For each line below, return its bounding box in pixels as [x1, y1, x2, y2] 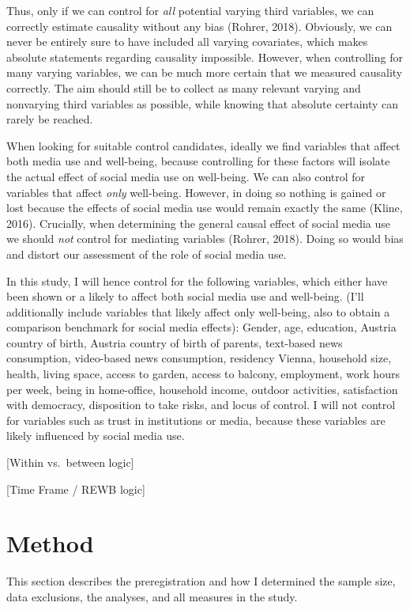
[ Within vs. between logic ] [6, 454, 134, 471]
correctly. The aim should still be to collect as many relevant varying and [6, 79, 361, 96]
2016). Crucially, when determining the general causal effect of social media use [6, 214, 391, 231]
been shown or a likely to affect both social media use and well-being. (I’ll [6, 288, 364, 305]
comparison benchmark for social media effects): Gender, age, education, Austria [6, 319, 397, 335]
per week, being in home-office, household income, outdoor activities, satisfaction [6, 381, 398, 397]
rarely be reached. [6, 111, 93, 127]
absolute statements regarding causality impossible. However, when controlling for [6, 48, 403, 65]
